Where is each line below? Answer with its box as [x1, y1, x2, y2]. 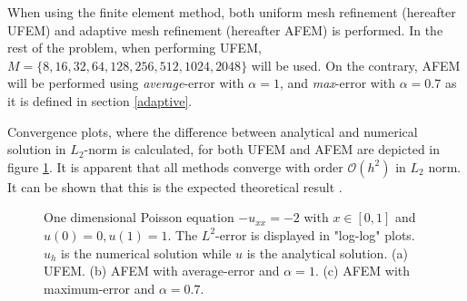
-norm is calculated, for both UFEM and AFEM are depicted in [84, 140, 441, 159]
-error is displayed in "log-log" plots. [215, 225, 415, 244]
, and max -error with [279, 73, 396, 92]
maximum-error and [44, 278, 155, 297]
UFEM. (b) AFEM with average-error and [44, 261, 280, 280]
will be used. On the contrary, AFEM [251, 55, 461, 74]
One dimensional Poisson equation [44, 208, 234, 227]
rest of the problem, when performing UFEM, [7, 38, 262, 57]
